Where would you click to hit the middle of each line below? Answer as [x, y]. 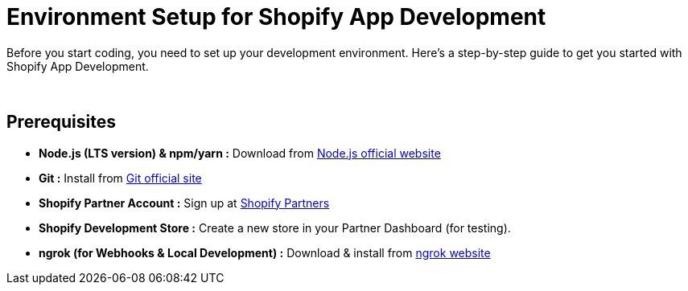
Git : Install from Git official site [120, 178]
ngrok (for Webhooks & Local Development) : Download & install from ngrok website [265, 252]
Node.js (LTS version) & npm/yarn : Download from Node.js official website [240, 153]
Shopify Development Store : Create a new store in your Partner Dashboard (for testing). [275, 227]
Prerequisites [61, 122]
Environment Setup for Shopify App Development [276, 17]
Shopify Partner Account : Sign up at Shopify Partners [184, 203]
